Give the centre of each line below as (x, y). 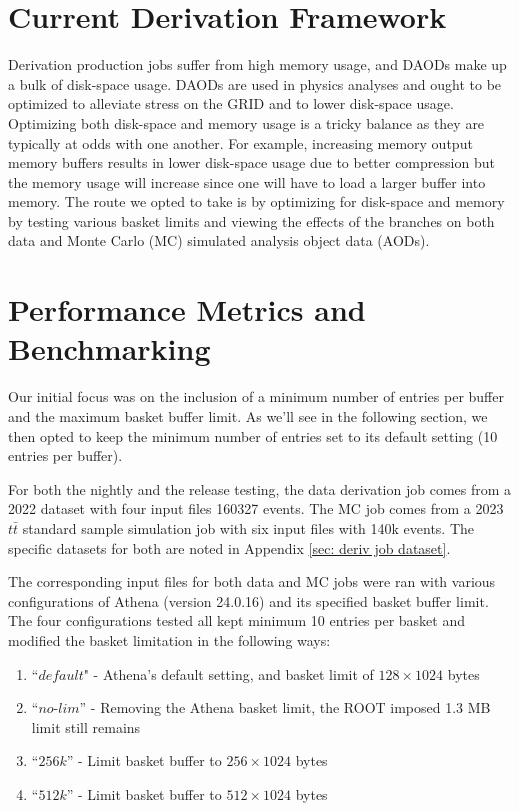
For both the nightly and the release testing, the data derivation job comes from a (260, 488)
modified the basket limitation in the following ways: (169, 639)
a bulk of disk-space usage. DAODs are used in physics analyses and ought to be (255, 83)
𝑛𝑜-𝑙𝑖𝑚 (59, 709)
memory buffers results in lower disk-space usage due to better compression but (251, 162)
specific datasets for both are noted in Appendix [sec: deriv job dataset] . (229, 547)
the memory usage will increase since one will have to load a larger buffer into (247, 181)
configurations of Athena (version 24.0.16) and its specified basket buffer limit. (248, 600)
